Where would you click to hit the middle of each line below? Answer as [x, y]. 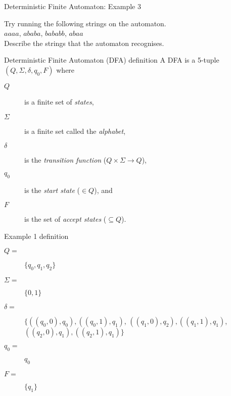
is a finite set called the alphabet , [75, 131]
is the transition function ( [65, 160]
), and [103, 190]
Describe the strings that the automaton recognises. [84, 43]
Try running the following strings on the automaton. [85, 23]
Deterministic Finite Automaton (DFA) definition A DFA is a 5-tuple [112, 60]
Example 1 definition [36, 236]
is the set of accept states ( [65, 219]
